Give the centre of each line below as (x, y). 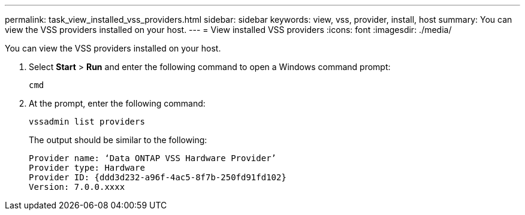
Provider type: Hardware (87, 168)
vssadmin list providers (87, 122)
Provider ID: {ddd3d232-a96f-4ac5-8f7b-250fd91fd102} (158, 177)
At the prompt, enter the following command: (117, 103)
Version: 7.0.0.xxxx (77, 187)
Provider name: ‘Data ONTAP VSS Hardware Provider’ (153, 158)
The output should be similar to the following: (118, 140)
